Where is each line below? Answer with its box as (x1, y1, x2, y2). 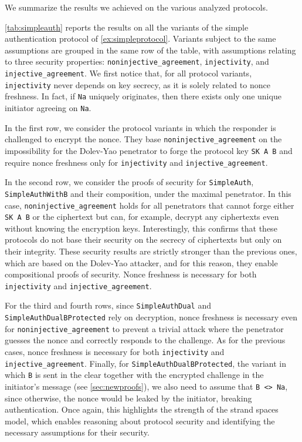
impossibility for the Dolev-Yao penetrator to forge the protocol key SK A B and (5, 144, 293, 156)
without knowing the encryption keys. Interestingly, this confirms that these (5, 222, 277, 234)
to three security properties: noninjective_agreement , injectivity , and (5, 55, 269, 68)
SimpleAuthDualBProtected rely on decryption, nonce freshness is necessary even (5, 311, 298, 323)
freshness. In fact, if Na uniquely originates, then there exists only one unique (5, 90, 281, 102)
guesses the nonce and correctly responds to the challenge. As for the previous (5, 334, 286, 346)
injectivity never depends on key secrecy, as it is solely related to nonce (5, 78, 270, 91)
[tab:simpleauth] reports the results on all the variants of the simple (5, 21, 249, 33)
